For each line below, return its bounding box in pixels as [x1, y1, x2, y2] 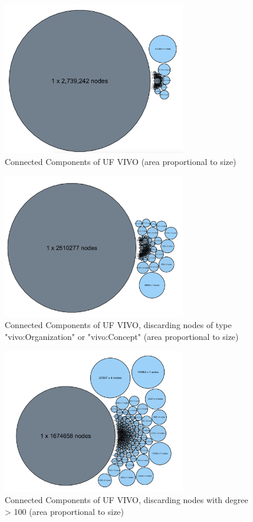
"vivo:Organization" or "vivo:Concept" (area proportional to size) [5, 330, 239, 342]
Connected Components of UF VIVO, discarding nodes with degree [5, 494, 248, 506]
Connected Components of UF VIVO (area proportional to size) [5, 155, 236, 167]
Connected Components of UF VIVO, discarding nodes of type [5, 319, 232, 331]
